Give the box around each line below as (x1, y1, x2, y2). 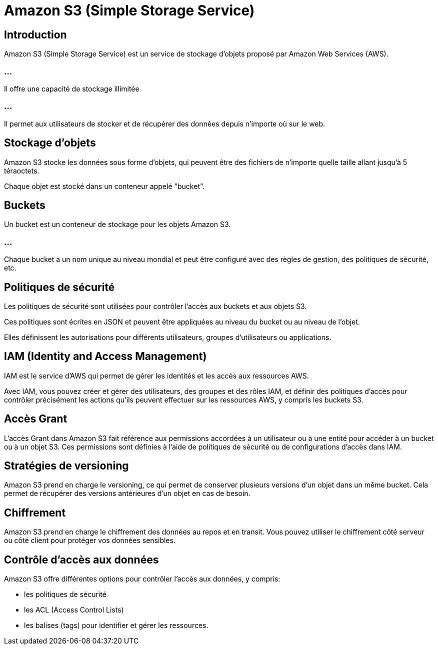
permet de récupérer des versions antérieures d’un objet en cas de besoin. (4, 489, 250, 498)
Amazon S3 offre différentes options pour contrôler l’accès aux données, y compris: (4, 574, 280, 583)
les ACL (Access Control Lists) (24, 605, 124, 614)
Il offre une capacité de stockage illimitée (4, 84, 139, 93)
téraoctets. (4, 166, 39, 175)
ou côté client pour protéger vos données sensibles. (4, 536, 175, 545)
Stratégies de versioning (4, 459, 129, 472)
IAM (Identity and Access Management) (4, 350, 207, 363)
